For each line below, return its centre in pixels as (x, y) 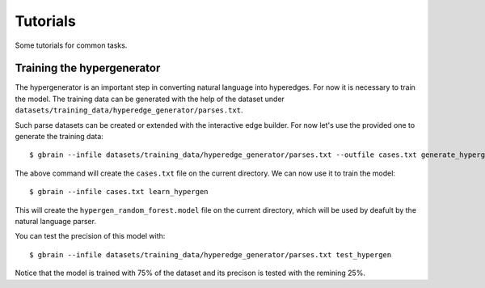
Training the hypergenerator (88, 68)
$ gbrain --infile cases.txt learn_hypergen (119, 192)
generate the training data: (59, 137)
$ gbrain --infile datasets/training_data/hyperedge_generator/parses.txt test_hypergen (211, 254)
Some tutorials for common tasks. (71, 45)
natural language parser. (56, 221)
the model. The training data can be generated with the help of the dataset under (150, 99)
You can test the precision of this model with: (90, 236)
